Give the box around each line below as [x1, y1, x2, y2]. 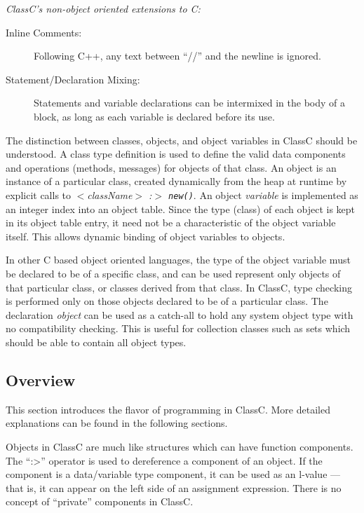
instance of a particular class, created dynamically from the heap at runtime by [6, 174, 347, 189]
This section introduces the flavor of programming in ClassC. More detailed [6, 402, 330, 416]
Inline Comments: [6, 25, 82, 39]
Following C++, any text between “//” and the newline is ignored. [34, 48, 321, 63]
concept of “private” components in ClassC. [6, 494, 194, 509]
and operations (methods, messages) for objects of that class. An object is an [6, 160, 337, 175]
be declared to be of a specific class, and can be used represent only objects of [6, 266, 341, 280]
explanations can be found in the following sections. [6, 416, 228, 430]
